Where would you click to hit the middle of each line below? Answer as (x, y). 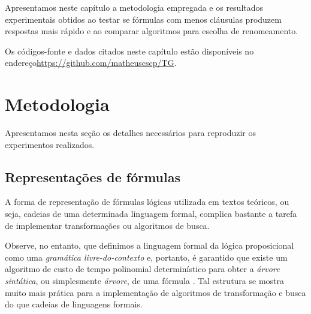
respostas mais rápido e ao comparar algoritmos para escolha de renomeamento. (152, 31)
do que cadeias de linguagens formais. (74, 304)
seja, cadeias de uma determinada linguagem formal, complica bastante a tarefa (151, 214)
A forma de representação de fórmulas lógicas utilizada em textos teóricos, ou (147, 202)
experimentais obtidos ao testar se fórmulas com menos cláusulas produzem (143, 19)
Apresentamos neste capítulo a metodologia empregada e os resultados (134, 7)
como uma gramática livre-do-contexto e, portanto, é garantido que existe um (146, 257)
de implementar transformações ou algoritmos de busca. (107, 225)
